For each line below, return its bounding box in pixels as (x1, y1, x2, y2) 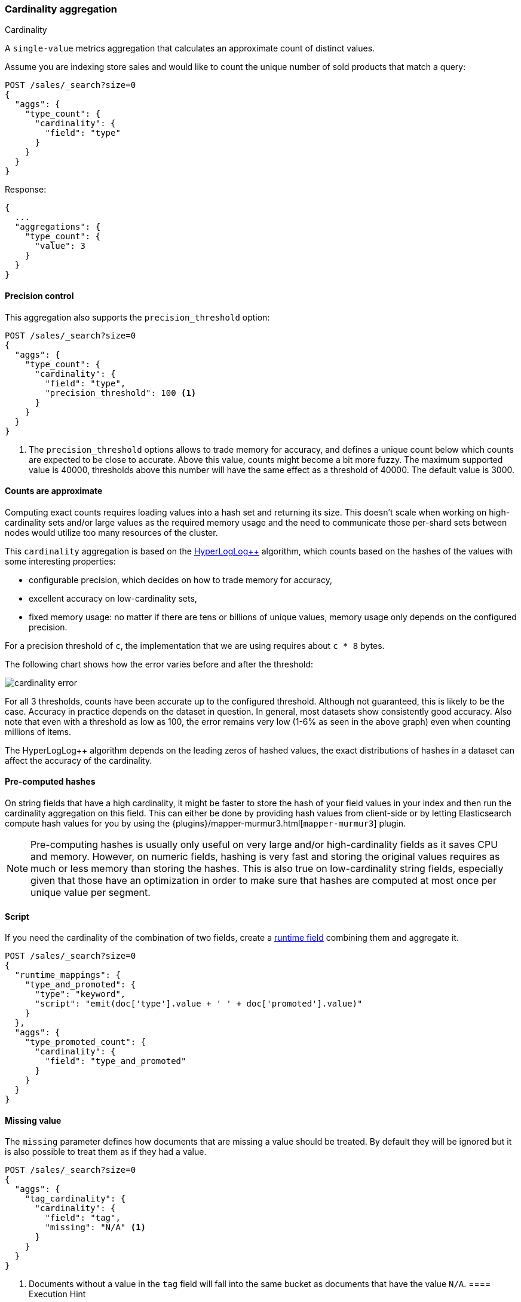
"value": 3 (35, 241, 85, 251)
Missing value (5, 1115, 62, 1126)
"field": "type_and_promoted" (45, 1056, 186, 1066)
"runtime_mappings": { (14, 970, 121, 980)
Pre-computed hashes (5, 776, 96, 787)
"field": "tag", (45, 1213, 121, 1223)
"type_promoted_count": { (24, 1037, 146, 1047)
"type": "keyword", (35, 989, 126, 999)
